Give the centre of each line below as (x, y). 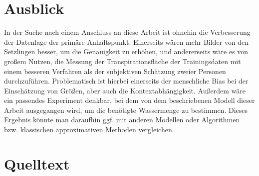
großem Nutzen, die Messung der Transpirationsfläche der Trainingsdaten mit (123, 61)
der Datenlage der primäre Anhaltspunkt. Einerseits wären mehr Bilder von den (126, 42)
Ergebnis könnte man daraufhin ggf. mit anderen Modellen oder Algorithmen (122, 120)
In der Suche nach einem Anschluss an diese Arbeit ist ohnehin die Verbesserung (127, 32)
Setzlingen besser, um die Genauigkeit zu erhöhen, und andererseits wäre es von (126, 51)
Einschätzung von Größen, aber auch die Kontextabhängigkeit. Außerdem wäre (125, 90)
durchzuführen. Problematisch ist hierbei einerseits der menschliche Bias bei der (126, 81)
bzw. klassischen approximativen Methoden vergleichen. (89, 130)
